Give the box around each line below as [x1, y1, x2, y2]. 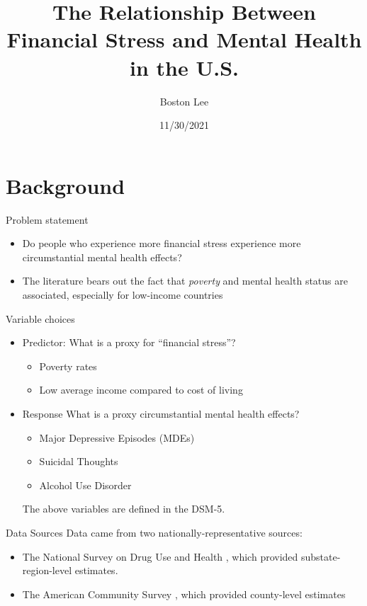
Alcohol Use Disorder [39, 477, 132, 492]
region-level [22, 563, 72, 578]
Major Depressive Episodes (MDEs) [39, 430, 195, 445]
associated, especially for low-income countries [22, 287, 223, 302]
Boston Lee [159, 93, 209, 108]
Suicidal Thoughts [39, 454, 118, 469]
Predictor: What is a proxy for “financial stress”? [22, 335, 236, 350]
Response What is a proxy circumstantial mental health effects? [22, 406, 300, 421]
